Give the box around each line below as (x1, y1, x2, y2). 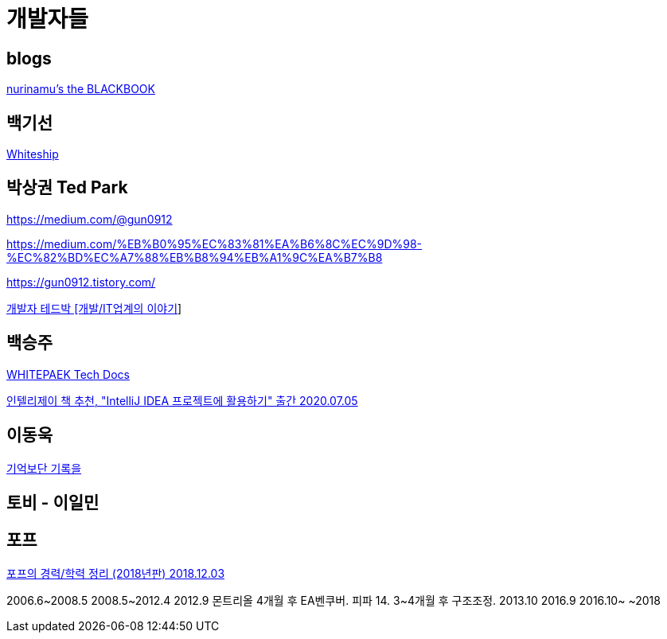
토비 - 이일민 (6, 492, 99, 512)
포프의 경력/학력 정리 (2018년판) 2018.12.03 (6, 566, 225, 580)
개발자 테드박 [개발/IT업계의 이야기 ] (6, 301, 182, 315)
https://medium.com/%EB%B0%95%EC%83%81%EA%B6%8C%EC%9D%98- (6, 236, 423, 251)
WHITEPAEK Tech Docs (6, 367, 130, 381)
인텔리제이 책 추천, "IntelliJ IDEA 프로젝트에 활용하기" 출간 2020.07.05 (6, 393, 358, 407)
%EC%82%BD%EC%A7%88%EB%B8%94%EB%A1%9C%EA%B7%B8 (6, 250, 383, 264)
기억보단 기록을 (6, 461, 82, 475)
